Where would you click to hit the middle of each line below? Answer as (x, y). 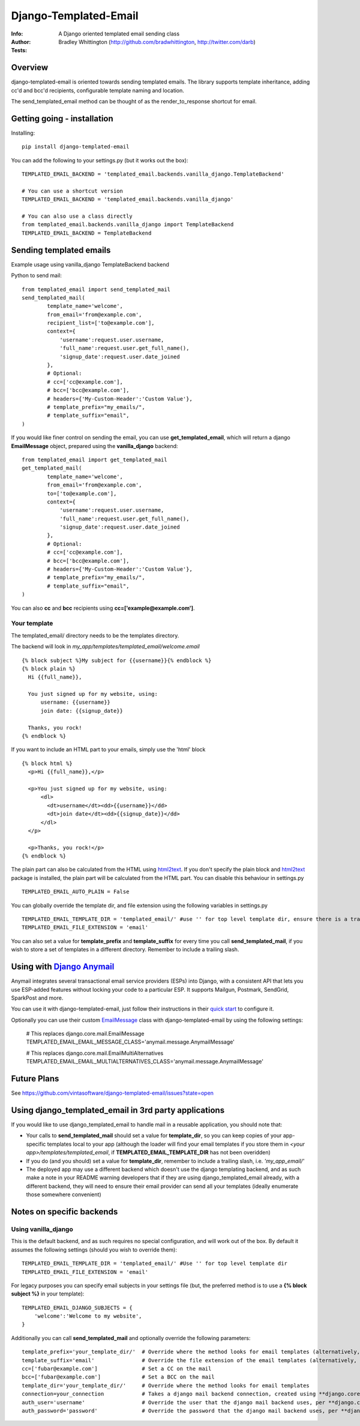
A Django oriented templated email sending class (119, 34)
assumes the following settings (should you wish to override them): (94, 1249)
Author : (21, 41)
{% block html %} (47, 763)
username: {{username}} (76, 702)
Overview (30, 68)
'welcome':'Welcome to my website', (88, 1316)
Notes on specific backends (64, 1212)
